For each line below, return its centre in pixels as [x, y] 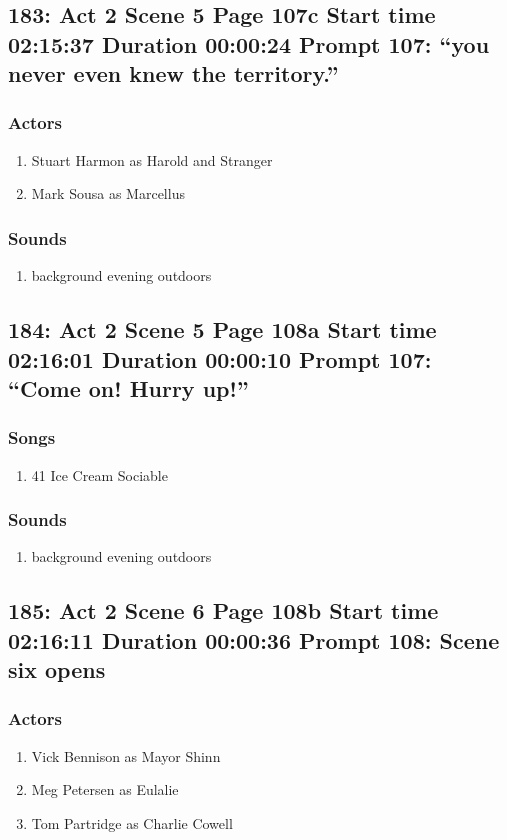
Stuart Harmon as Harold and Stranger [152, 159]
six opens [57, 669]
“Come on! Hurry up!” [128, 387]
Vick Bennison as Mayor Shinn [126, 755]
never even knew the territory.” [173, 73]
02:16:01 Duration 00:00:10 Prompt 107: [220, 358]
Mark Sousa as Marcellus [108, 193]
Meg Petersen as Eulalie [105, 789]
